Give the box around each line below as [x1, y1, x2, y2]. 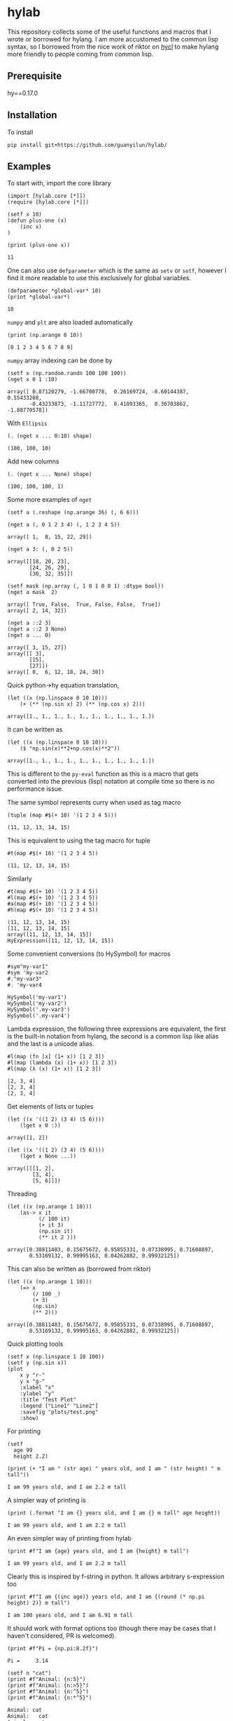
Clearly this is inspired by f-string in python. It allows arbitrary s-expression [7, 1572, 225, 1581]
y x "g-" [20, 1378, 45, 1385]
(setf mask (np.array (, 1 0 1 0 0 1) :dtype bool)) [7, 583, 164, 590]
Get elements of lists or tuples [7, 1102, 94, 1111]
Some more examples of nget [7, 496, 92, 504]
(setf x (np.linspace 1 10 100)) [7, 1353, 105, 1361]
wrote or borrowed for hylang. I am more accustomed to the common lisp [7, 34, 218, 43]
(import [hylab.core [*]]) [7, 192, 86, 200]
